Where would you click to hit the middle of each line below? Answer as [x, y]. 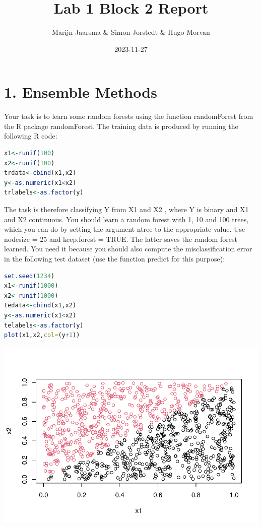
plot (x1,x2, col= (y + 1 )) [42, 335]
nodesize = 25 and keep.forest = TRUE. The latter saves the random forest [121, 239]
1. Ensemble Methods [81, 92]
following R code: [31, 136]
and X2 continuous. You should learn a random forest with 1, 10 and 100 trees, [126, 219]
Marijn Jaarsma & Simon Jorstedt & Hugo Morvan [131, 32]
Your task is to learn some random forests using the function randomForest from [129, 116]
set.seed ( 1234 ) [29, 276]
